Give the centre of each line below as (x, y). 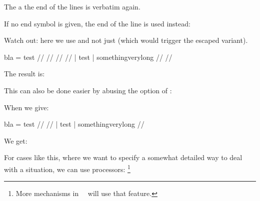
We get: (16, 140)
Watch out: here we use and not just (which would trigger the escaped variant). (126, 40)
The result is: (24, 74)
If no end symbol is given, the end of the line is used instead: (97, 23)
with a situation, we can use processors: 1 (67, 168)
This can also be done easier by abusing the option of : (88, 90)
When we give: (26, 107)
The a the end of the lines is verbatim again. (72, 6)
